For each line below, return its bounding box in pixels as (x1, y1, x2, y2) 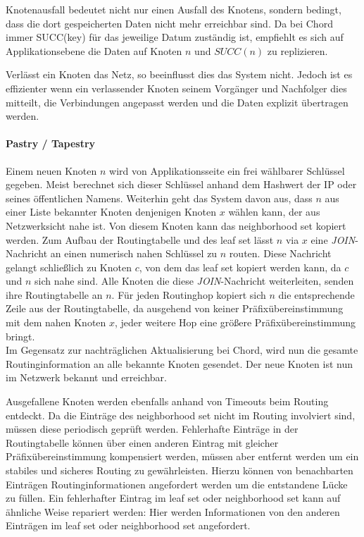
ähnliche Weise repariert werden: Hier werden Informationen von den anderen (6, 504, 340, 519)
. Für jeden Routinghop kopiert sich (111, 287, 266, 302)
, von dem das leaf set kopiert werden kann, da (139, 259, 341, 274)
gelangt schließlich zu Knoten (6, 259, 132, 274)
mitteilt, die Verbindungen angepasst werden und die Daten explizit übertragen (6, 94, 349, 109)
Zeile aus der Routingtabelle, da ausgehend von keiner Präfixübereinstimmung (6, 301, 344, 316)
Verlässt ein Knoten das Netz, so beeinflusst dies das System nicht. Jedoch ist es (6, 67, 353, 82)
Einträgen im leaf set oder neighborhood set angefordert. (6, 518, 251, 533)
